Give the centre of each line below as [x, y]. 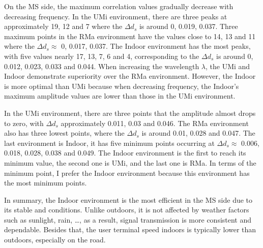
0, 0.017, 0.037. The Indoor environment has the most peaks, [156, 46]
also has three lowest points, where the [64, 133]
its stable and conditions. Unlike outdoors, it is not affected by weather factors [127, 210]
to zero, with [24, 123]
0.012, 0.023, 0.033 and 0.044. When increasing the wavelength [102, 66]
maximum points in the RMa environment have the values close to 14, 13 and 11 [130, 36]
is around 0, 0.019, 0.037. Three [188, 26]
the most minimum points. [46, 183]
